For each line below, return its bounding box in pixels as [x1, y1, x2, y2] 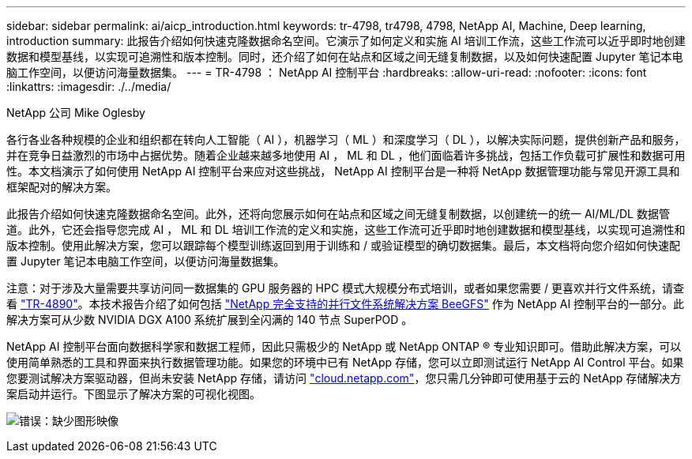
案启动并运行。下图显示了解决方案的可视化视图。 [6, 387, 261, 401]
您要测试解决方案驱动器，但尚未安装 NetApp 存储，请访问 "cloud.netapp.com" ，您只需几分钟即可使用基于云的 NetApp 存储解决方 [6, 371, 682, 385]
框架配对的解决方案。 [6, 180, 117, 194]
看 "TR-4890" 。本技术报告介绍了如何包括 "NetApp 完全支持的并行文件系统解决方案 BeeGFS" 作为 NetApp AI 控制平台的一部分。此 [6, 297, 685, 310]
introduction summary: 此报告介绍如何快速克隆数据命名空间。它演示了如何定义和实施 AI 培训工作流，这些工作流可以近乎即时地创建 [6, 34, 686, 47]
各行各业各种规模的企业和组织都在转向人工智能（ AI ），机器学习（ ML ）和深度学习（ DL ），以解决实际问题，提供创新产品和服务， [6, 133, 686, 146]
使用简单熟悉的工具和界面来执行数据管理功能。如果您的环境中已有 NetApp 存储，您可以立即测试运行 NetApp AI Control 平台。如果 [6, 356, 684, 369]
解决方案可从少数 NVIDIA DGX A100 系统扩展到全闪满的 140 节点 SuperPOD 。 [6, 313, 413, 326]
